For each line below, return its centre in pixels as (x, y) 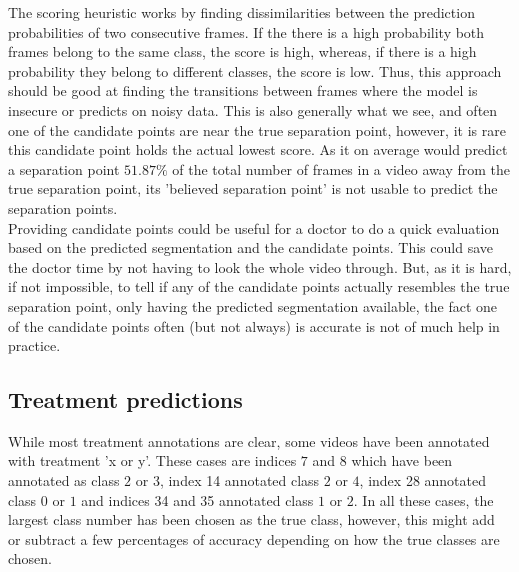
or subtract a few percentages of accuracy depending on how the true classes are (254, 538)
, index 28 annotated (423, 480)
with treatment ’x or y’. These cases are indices (152, 460)
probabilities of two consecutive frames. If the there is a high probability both (246, 31)
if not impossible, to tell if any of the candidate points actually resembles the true (259, 286)
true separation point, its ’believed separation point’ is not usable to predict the (253, 188)
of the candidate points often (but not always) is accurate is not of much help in (254, 325)
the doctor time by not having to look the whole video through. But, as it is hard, (260, 266)
